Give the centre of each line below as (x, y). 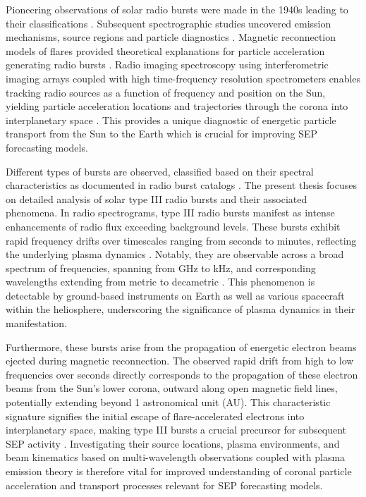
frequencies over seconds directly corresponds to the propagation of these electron (182, 374)
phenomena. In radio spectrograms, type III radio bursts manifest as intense (170, 213)
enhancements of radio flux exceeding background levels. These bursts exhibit (173, 226)
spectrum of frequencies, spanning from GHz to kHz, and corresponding (161, 268)
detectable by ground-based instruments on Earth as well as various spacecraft (175, 295)
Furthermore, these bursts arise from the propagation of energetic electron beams (181, 346)
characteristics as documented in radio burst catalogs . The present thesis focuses (181, 185)
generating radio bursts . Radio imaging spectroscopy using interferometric (167, 65)
